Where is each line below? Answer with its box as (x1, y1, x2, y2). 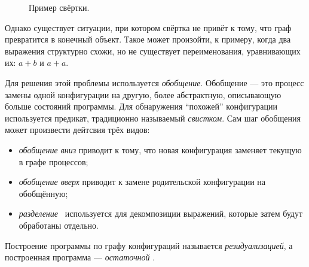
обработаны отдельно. (19, 219, 99, 231)
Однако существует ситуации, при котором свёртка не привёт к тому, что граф (5, 21, 292, 34)
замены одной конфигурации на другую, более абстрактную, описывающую (5, 88, 282, 101)
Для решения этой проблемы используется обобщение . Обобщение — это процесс (5, 76, 304, 89)
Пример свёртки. (29, 1, 90, 13)
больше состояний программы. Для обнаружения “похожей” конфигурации (5, 100, 277, 113)
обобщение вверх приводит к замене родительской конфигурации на (19, 175, 266, 188)
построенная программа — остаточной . (5, 251, 155, 263)
